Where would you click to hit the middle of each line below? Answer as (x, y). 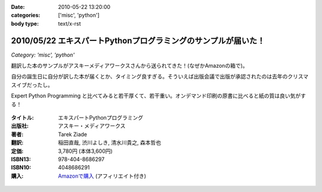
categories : (26, 15)
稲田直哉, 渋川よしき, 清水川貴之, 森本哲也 (109, 143)
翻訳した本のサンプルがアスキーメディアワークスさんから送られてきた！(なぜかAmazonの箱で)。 (129, 66)
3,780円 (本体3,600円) (85, 151)
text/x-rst (69, 23)
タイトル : (22, 118)
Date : (18, 7)
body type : (25, 23)
